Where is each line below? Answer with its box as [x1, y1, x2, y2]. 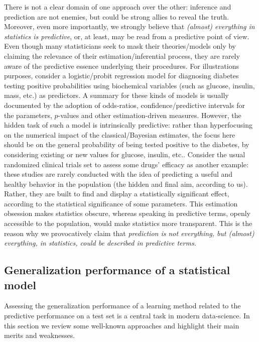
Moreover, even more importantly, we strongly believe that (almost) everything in [4, 21, 255, 32]
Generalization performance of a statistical [4, 262, 230, 278]
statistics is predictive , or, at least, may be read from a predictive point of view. [4, 31, 249, 41]
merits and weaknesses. [4, 330, 75, 340]
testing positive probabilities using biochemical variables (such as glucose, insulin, [4, 80, 255, 90]
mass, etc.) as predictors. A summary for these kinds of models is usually [4, 90, 229, 100]
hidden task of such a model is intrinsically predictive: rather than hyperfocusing [4, 120, 252, 130]
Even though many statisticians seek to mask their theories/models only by [4, 41, 236, 51]
